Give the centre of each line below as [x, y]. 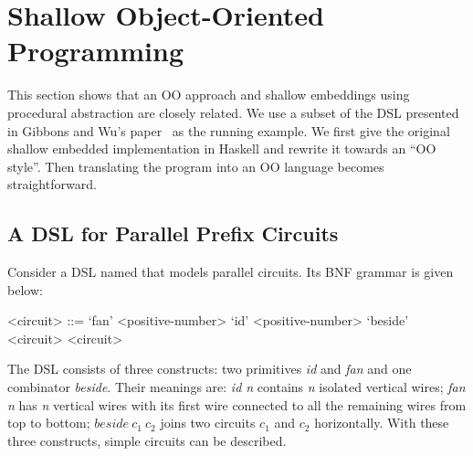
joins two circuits [208, 423]
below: [25, 289]
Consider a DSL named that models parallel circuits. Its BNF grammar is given [231, 272]
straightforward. [52, 184]
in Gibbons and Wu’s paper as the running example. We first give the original [229, 130]
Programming [95, 51]
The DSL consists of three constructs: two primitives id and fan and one [210, 369]
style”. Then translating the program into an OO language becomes [196, 166]
